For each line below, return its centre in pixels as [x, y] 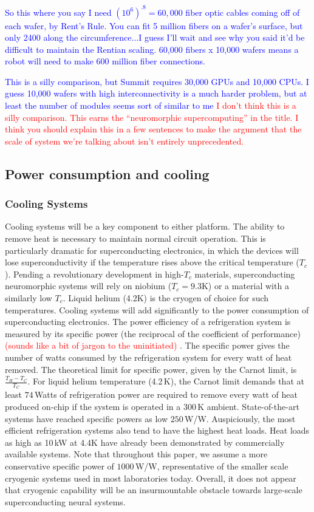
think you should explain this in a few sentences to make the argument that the [153, 129]
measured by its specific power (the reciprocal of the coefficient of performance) [153, 333]
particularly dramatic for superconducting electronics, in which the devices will [152, 250]
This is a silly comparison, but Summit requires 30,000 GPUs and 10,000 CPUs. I [157, 81]
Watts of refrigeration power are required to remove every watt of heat [166, 394]
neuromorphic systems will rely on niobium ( [88, 286]
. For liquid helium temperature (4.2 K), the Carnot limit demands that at [166, 381]
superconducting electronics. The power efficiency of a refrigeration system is [148, 322]
